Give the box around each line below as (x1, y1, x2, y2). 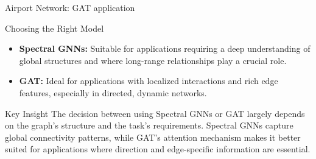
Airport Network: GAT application (5, 1, 135, 13)
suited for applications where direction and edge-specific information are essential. (5, 143, 311, 155)
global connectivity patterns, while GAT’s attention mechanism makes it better (5, 130, 301, 143)
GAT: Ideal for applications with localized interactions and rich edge (19, 74, 278, 87)
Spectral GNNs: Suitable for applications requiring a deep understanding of (19, 42, 311, 55)
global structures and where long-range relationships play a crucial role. (19, 54, 287, 66)
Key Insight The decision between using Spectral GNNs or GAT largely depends (5, 107, 305, 119)
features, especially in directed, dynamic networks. (19, 86, 207, 99)
